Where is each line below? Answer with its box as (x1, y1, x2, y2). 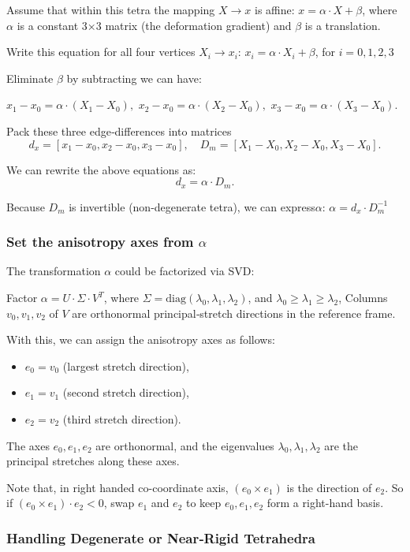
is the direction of (286, 479, 372, 495)
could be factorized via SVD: (114, 263, 255, 279)
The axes (6, 437, 50, 453)
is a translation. (304, 17, 381, 33)
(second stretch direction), (62, 384, 189, 401)
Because (6, 198, 45, 214)
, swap (103, 494, 135, 511)
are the (324, 437, 359, 453)
